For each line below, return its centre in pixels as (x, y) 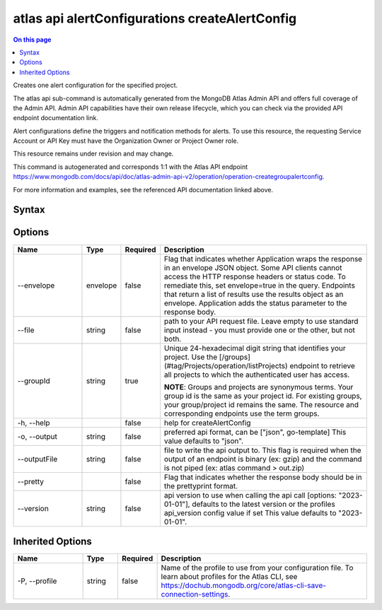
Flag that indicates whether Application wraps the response (263, 259)
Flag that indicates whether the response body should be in (263, 477)
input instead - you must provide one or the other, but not (259, 330)
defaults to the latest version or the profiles (264, 504)
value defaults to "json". (204, 440)
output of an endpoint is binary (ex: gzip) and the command (263, 459)
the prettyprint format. (201, 486)
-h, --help (34, 423)
